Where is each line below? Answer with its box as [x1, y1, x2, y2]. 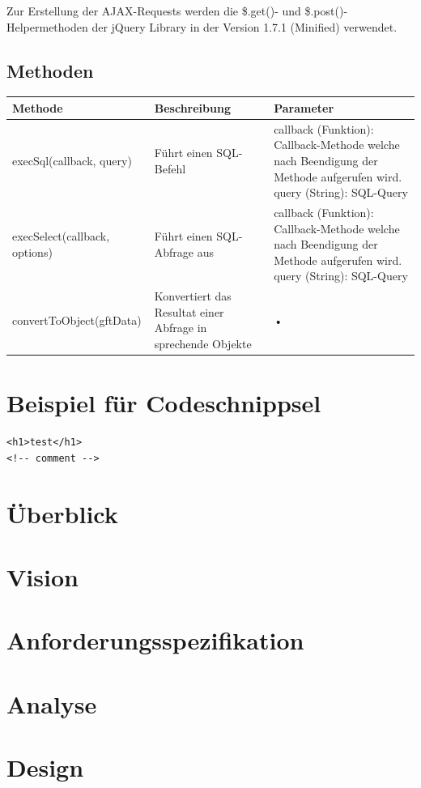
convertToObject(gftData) [12, 311, 142, 328]
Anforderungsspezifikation [6, 624, 304, 657]
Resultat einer [154, 303, 224, 320]
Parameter [274, 99, 334, 116]
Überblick [6, 496, 118, 530]
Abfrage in [154, 319, 207, 336]
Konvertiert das [154, 288, 232, 305]
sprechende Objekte [154, 334, 252, 351]
